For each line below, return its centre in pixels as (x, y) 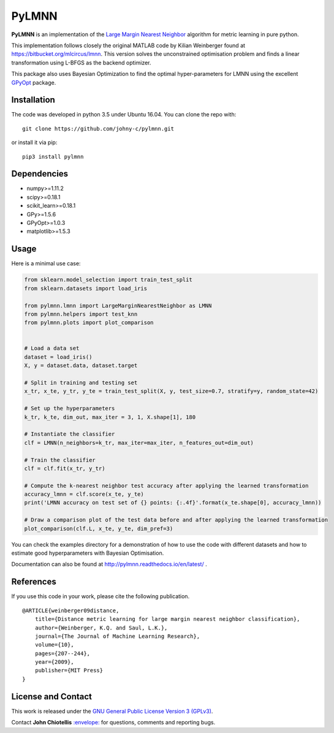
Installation (33, 100)
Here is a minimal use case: (46, 264)
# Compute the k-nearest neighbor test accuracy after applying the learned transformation (166, 485)
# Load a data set (52, 348)
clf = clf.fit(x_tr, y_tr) (65, 468)
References (34, 582)
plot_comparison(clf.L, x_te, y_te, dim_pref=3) (99, 528)
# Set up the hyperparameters (70, 408)
